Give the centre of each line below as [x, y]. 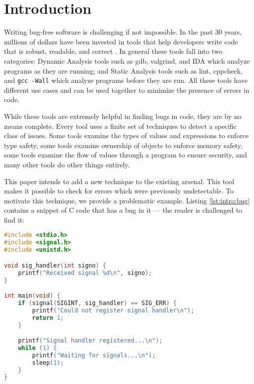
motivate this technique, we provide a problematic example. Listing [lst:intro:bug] [127, 200]
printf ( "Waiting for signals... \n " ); [94, 355]
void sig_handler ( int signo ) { [55, 265]
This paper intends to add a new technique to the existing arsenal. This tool [119, 181]
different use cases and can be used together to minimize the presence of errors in [127, 90]
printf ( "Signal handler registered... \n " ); [90, 341]
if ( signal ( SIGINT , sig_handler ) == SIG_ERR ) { [97, 303]
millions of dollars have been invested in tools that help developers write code [121, 41]
